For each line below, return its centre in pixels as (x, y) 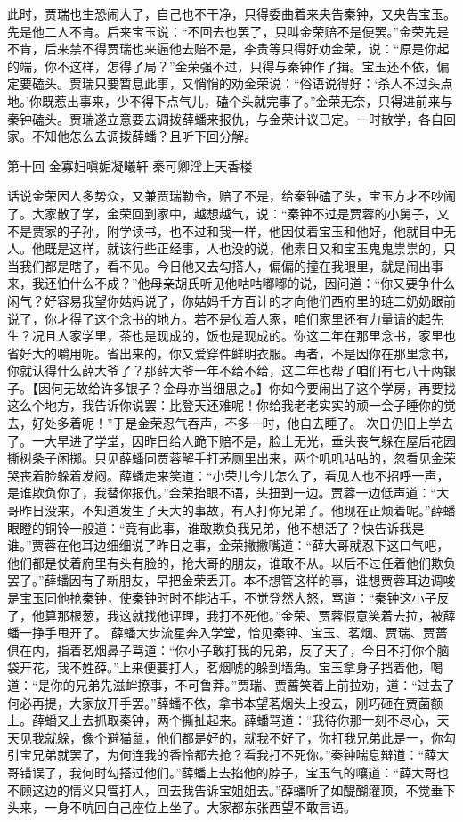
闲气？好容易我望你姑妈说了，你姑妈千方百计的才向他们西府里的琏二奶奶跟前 (231, 300)
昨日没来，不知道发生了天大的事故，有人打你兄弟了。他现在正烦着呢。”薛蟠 (237, 510)
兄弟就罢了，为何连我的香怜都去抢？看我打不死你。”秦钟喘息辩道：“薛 (234, 755)
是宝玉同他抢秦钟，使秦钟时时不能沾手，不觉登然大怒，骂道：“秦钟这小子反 (228, 597)
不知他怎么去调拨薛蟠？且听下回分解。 (144, 136)
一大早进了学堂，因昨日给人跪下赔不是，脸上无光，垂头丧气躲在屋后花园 (244, 440)
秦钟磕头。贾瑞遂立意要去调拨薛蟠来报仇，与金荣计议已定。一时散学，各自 (225, 118)
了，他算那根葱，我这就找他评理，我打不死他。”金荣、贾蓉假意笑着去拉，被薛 (231, 615)
